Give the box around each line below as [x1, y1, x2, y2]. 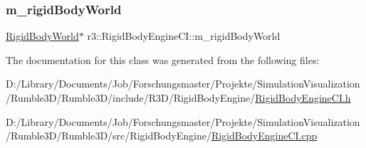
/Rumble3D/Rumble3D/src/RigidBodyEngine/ [6, 128, 211, 143]
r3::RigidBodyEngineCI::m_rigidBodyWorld [87, 28, 281, 43]
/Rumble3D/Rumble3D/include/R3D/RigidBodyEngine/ [6, 90, 256, 105]
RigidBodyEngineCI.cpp [211, 128, 318, 143]
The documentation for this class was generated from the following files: [6, 52, 320, 67]
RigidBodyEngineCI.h [255, 90, 351, 105]
